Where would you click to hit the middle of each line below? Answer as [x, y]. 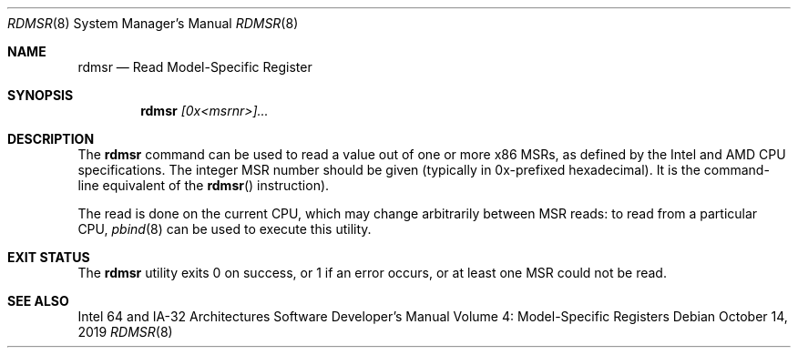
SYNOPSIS [41, 95]
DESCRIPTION [51, 139]
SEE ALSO [38, 301]
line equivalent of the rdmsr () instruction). [204, 185]
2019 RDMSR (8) [125, 332]
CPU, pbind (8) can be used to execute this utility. [225, 229]
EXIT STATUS [49, 257]
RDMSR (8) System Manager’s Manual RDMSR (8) [153, 23]
